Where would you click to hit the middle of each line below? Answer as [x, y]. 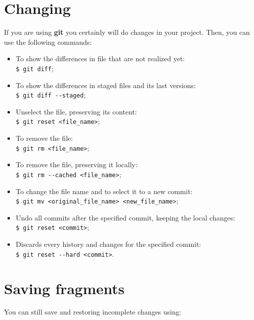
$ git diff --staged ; [51, 95]
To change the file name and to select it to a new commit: [104, 191]
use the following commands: [48, 42]
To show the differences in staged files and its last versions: [106, 85]
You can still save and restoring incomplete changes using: [93, 312]
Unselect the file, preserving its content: [76, 111]
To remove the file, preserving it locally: [76, 164]
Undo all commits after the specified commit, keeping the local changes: [125, 217]
